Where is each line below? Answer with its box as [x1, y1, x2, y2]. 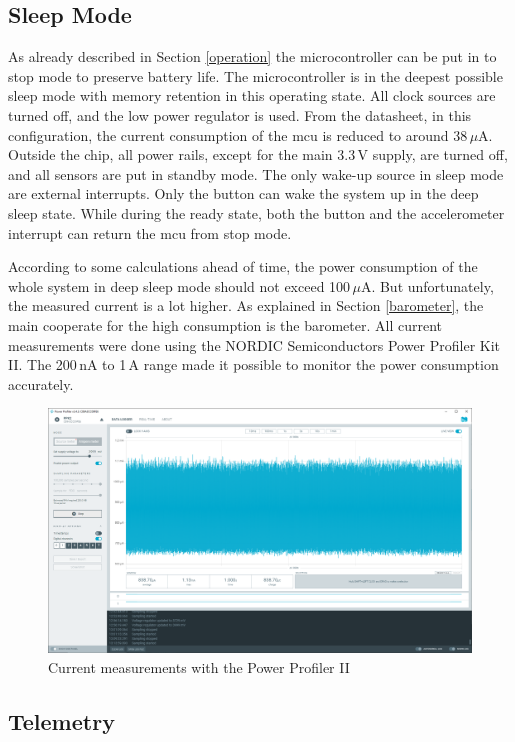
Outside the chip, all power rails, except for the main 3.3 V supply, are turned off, [8, 144, 508, 165]
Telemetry [8, 705, 115, 736]
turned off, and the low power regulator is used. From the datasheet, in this [8, 104, 472, 125]
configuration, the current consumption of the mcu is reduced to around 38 [8, 124, 468, 145]
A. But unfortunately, [360, 275, 494, 296]
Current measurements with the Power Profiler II [48, 656, 350, 677]
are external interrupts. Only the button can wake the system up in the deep [8, 183, 479, 204]
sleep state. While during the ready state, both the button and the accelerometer [8, 202, 505, 223]
